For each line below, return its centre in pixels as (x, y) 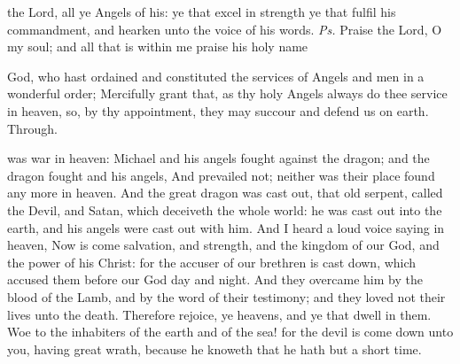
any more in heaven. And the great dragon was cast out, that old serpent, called (225, 193)
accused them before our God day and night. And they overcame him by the (215, 279)
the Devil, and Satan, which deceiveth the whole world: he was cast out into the (225, 209)
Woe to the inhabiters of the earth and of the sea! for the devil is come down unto (230, 332)
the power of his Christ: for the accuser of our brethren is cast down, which (212, 262)
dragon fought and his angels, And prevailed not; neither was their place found (221, 175)
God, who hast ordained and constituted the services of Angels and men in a (216, 76)
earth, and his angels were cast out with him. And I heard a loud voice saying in (226, 227)
